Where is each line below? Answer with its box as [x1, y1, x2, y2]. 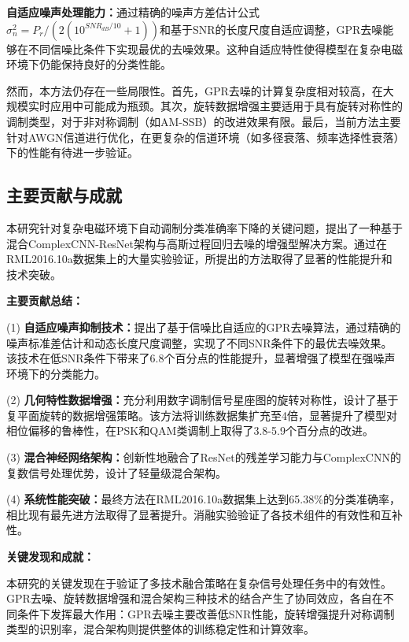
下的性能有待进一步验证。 [6, 144, 138, 161]
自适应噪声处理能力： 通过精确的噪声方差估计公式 [6, 4, 260, 20]
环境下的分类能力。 [6, 365, 105, 381]
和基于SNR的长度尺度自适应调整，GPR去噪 [159, 20, 383, 37]
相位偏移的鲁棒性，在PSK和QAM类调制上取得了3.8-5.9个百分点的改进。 [6, 422, 374, 439]
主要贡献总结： [6, 292, 83, 309]
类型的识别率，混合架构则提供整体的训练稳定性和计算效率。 [6, 621, 315, 637]
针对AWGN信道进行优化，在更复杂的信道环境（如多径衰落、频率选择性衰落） [6, 128, 400, 145]
